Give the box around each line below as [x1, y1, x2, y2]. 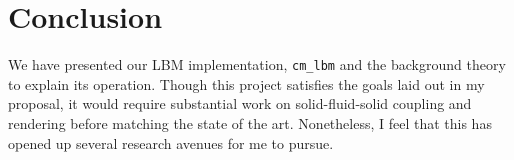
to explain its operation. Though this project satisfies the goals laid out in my [8, 73, 485, 94]
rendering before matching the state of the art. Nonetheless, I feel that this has [8, 112, 492, 133]
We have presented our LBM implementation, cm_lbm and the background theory [8, 54, 506, 75]
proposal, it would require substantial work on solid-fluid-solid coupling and [8, 93, 472, 114]
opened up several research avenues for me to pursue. [8, 132, 334, 153]
